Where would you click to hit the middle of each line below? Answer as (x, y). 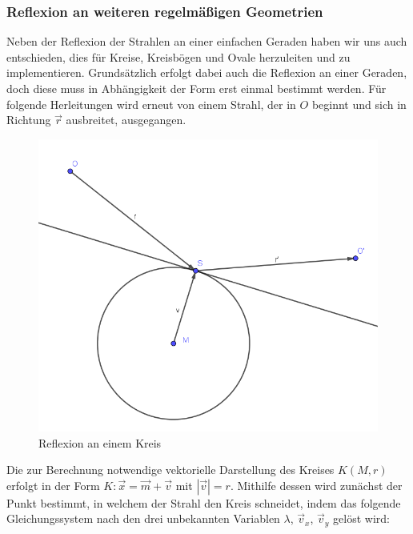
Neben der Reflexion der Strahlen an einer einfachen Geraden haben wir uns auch (207, 41)
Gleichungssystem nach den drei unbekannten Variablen (143, 518)
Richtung (29, 120)
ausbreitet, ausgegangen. (126, 120)
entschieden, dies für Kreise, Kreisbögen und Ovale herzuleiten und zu (178, 56)
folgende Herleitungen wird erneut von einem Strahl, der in (151, 104)
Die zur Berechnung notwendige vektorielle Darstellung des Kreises (170, 470)
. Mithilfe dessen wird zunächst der (316, 485)
